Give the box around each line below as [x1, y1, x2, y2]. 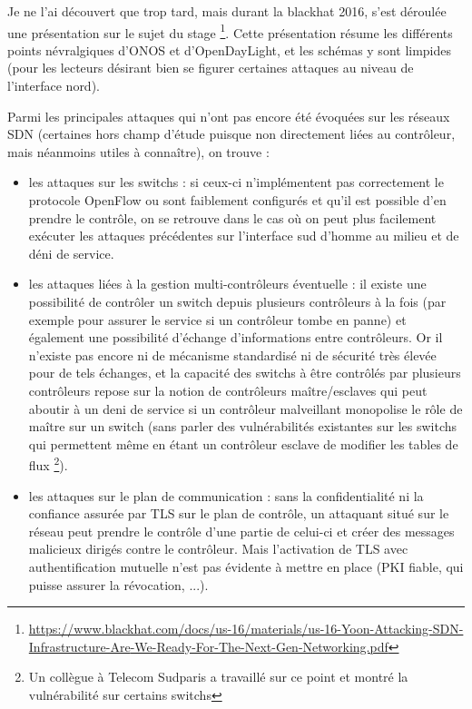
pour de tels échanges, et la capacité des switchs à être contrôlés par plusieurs [28, 363, 461, 382]
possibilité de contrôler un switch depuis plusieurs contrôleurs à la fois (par [28, 291, 447, 310]
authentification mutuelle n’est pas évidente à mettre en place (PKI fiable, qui [28, 556, 464, 576]
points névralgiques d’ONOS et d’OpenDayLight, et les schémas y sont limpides [7, 40, 452, 59]
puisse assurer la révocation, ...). [28, 575, 209, 594]
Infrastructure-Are [28, 636, 131, 655]
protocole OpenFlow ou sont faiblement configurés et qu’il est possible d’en [28, 191, 447, 209]
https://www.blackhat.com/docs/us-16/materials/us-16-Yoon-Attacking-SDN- [28, 619, 464, 638]
